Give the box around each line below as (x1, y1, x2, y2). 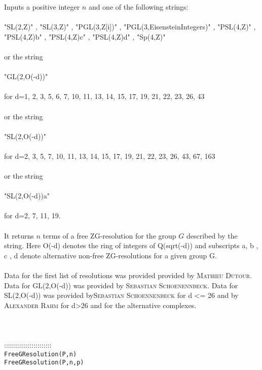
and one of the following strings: (88, 2, 189, 12)
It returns (4, 230, 34, 241)
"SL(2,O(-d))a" (4, 190, 50, 201)
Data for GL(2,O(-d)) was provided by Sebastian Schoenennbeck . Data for (4, 280, 238, 290)
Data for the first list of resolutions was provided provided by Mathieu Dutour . (4, 270, 252, 281)
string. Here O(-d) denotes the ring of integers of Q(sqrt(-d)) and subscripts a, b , (4, 240, 258, 251)
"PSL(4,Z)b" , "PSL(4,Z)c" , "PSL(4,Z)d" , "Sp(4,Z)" (4, 31, 166, 42)
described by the (186, 230, 238, 241)
